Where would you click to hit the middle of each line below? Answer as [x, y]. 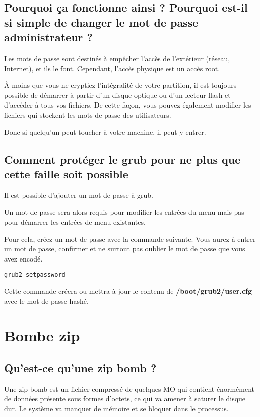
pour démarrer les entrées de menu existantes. [75, 221]
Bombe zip [42, 335]
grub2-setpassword [35, 275]
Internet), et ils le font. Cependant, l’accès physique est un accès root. [112, 68]
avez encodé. [23, 258]
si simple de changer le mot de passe [101, 22]
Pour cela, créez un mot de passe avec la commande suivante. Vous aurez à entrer [130, 239]
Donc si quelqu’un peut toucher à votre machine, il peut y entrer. [105, 132]
